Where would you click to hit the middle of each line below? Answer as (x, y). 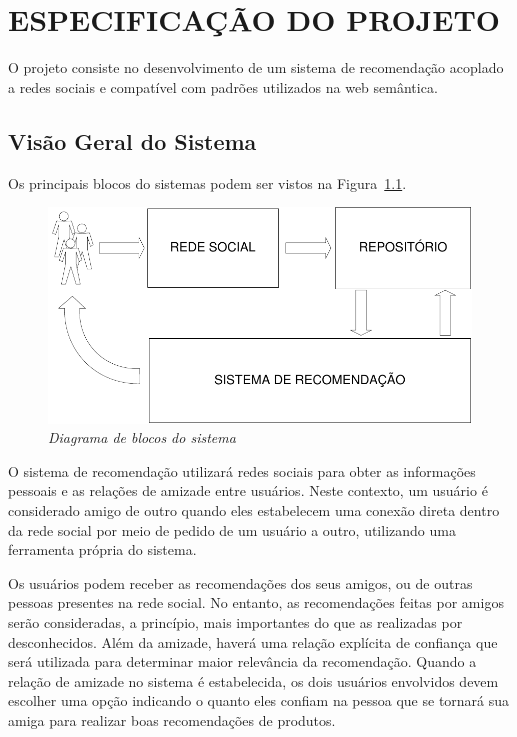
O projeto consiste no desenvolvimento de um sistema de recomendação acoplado (256, 67)
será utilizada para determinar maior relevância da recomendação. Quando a (242, 661)
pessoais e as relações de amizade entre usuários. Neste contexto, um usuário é (248, 490)
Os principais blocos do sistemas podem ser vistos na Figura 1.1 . (207, 182)
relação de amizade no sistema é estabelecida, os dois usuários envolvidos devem (253, 680)
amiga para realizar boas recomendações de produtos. (172, 720)
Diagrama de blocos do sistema (142, 437)
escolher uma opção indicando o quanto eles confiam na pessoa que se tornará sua (259, 700)
